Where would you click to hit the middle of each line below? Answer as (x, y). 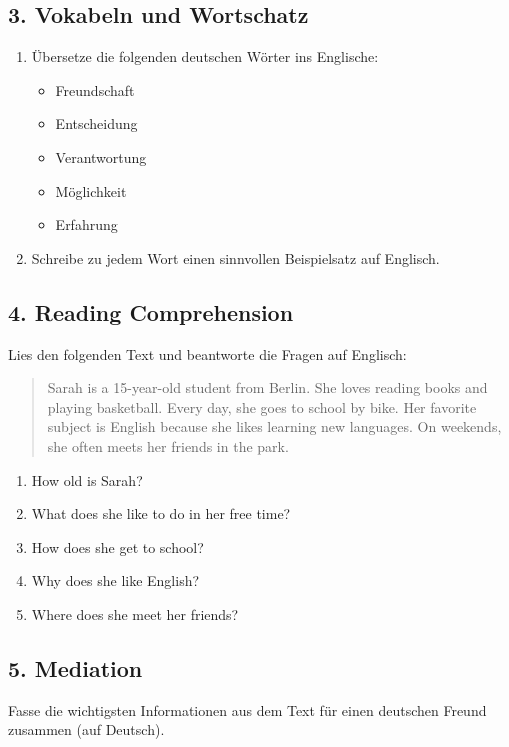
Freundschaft (95, 89)
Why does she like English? (115, 580)
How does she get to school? (117, 546)
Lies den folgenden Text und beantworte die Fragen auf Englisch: (207, 353)
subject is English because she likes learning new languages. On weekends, (274, 426)
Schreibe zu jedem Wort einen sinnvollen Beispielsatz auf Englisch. (235, 257)
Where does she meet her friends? (135, 613)
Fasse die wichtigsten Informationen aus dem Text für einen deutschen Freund (247, 709)
